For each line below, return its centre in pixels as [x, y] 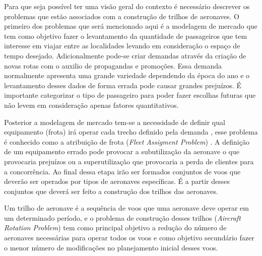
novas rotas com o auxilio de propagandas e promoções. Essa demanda [113, 65]
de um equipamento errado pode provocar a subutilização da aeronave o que [122, 151]
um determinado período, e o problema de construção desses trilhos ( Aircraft [123, 217]
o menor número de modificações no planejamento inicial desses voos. [111, 247]
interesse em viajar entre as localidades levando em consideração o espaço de [122, 46]
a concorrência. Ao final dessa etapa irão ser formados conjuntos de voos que [122, 171]
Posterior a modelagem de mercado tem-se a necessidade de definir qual [115, 122]
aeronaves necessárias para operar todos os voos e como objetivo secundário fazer [129, 238]
